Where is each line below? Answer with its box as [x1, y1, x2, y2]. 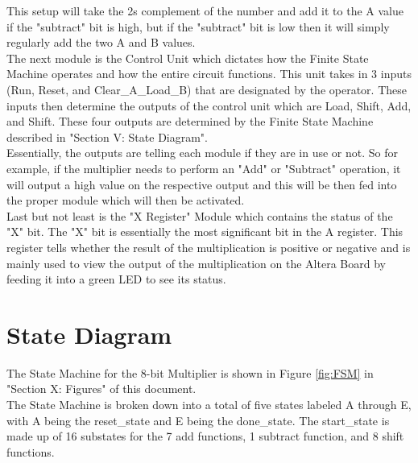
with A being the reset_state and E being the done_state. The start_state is [6, 411, 390, 428]
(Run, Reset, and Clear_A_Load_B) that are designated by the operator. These [6, 81, 407, 97]
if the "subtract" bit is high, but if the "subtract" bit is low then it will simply [6, 18, 390, 35]
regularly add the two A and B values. [6, 34, 196, 51]
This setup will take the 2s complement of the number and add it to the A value [6, 2, 404, 19]
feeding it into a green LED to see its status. [6, 271, 226, 287]
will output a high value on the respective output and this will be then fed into [6, 176, 397, 192]
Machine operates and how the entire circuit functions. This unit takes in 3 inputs [6, 65, 412, 82]
